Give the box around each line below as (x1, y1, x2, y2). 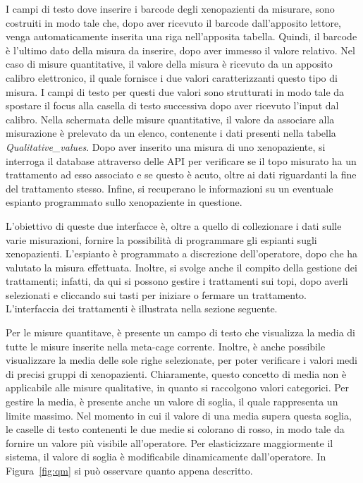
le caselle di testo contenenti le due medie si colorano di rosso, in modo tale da (6, 422, 345, 436)
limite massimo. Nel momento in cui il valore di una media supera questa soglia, (6, 408, 352, 422)
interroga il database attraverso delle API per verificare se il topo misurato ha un (6, 153, 357, 168)
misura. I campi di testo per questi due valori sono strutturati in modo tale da (6, 84, 345, 99)
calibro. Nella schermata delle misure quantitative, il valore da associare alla (6, 111, 335, 126)
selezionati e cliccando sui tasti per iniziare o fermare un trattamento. (6, 287, 307, 302)
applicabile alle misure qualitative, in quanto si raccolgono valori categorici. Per (6, 380, 350, 395)
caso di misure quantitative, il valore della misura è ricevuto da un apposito (6, 56, 333, 71)
